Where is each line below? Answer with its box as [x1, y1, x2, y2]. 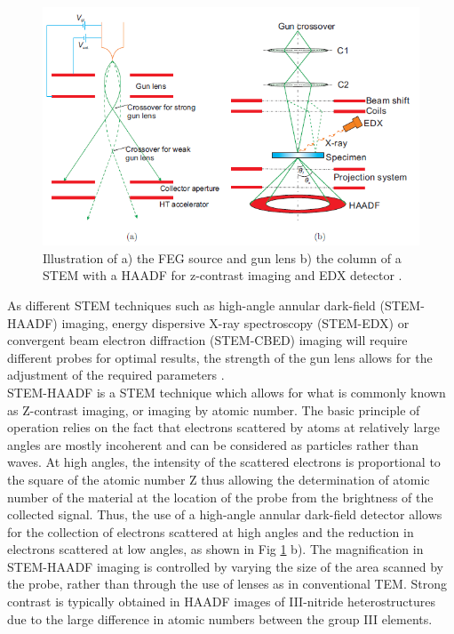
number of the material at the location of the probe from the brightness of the [7, 487, 434, 506]
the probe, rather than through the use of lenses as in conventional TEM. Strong [7, 574, 448, 593]
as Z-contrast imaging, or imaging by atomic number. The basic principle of [7, 400, 420, 419]
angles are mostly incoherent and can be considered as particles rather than [7, 435, 418, 453]
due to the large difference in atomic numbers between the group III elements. [7, 609, 433, 628]
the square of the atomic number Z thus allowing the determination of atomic [7, 469, 430, 488]
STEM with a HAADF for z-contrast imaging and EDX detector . [43, 266, 402, 285]
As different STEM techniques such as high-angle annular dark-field [7, 295, 376, 314]
